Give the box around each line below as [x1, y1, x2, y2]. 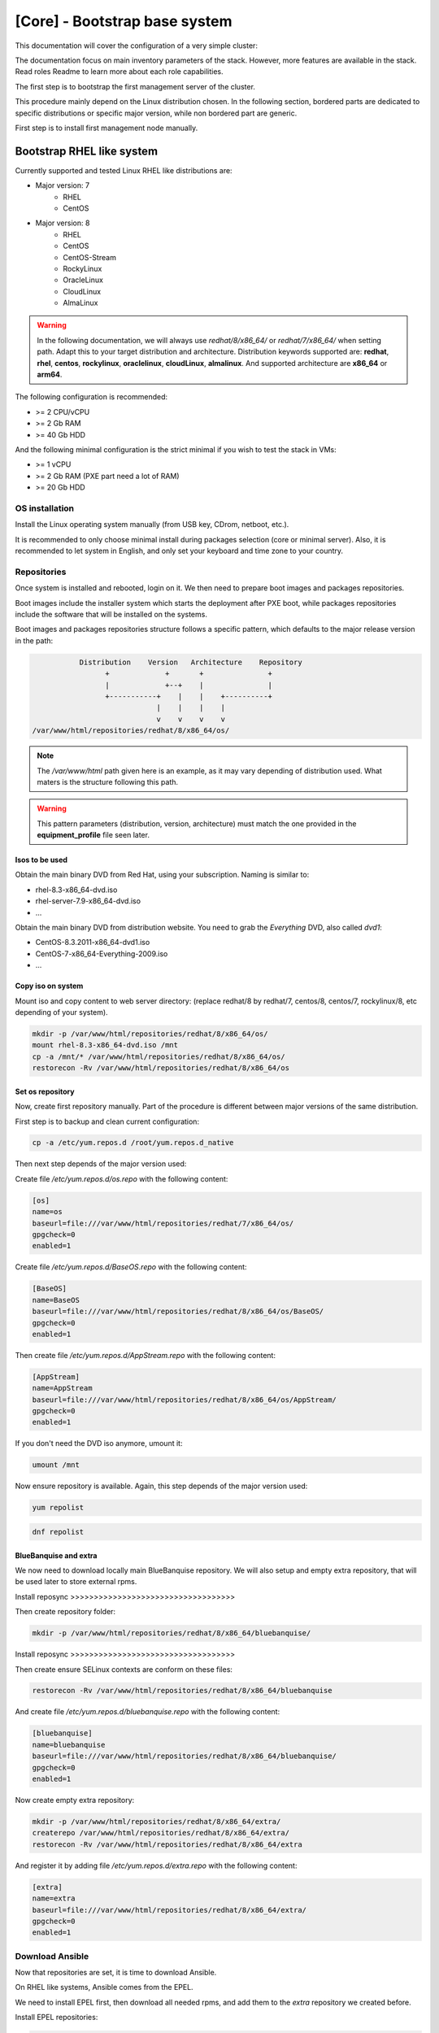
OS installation [15, 503, 75, 514]
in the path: [15, 635, 54, 646]
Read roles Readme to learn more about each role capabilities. [15, 67, 224, 76]
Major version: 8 [35, 218, 90, 228]
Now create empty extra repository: [15, 1796, 135, 1804]
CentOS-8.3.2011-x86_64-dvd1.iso [35, 938, 150, 947]
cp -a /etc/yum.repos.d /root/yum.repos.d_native [32, 1138, 234, 1147]
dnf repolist [32, 1527, 85, 1536]
